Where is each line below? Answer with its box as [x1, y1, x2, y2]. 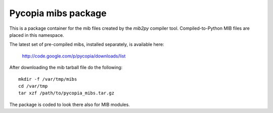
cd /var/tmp [18, 83, 48, 89]
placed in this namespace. [9, 32, 64, 38]
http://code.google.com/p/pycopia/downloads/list [22, 53, 126, 59]
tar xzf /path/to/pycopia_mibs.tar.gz [18, 90, 115, 96]
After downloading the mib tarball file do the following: [9, 65, 123, 71]
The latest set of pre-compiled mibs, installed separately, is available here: [9, 41, 164, 47]
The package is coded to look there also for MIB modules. [9, 101, 130, 107]
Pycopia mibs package [9, 8, 107, 19]
